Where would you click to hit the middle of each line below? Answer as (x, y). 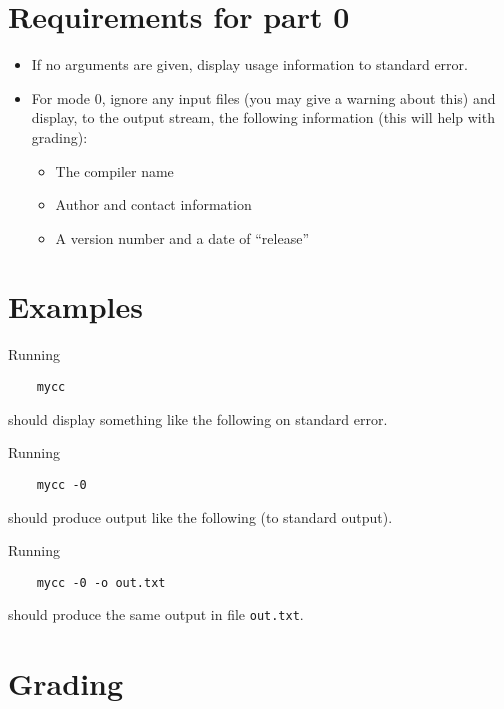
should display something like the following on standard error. (198, 418)
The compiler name (114, 170)
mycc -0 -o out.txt (101, 582)
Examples (75, 306)
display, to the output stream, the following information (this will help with (263, 117)
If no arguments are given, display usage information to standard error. (249, 64)
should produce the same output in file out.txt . (156, 614)
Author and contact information (153, 204)
